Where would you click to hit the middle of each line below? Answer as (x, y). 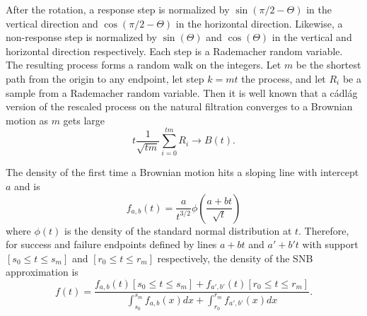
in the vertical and (312, 37)
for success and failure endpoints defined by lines (111, 244)
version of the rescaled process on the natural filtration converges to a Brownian (179, 106)
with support (330, 244)
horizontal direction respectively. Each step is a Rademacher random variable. (174, 51)
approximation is (42, 272)
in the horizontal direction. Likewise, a (259, 23)
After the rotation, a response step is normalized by (118, 9)
